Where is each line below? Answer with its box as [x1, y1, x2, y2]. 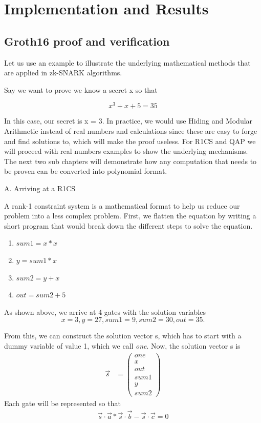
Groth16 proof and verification [4, 33, 170, 49]
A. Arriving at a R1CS [4, 183, 76, 193]
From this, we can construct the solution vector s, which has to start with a [4, 330, 242, 341]
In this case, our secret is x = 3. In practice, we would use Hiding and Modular [4, 115, 253, 126]
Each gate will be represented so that [4, 397, 121, 408]
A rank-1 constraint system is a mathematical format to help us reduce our [4, 200, 240, 211]
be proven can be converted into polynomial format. [4, 166, 167, 176]
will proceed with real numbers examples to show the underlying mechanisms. [4, 146, 248, 156]
